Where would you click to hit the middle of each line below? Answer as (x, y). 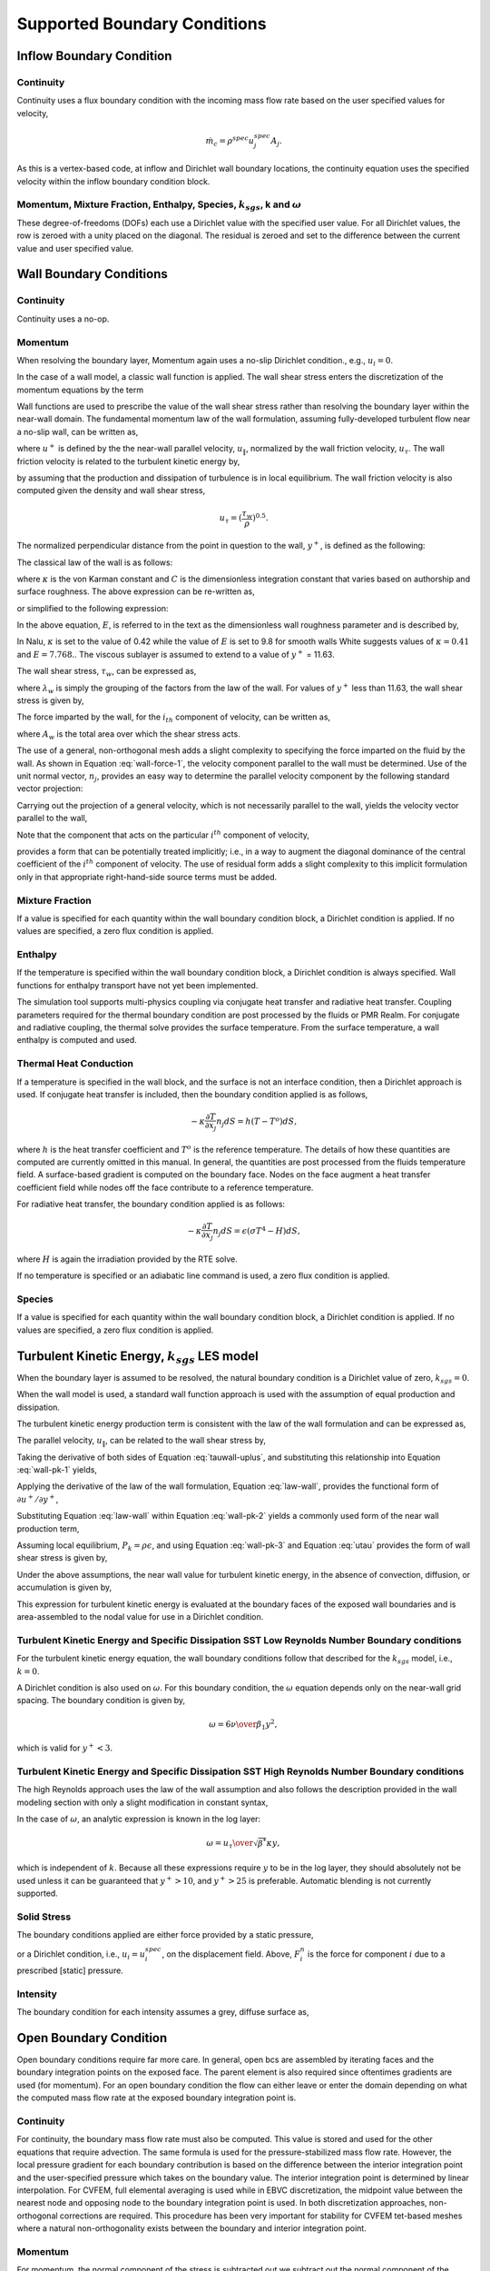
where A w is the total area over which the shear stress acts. (128, 734)
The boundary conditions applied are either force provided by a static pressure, (165, 1935)
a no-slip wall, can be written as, (78, 431)
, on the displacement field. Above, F (231, 1954)
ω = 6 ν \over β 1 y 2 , (243, 1724)
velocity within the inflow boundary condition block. (113, 181)
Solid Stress (44, 1917)
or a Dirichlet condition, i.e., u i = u (81, 1955)
